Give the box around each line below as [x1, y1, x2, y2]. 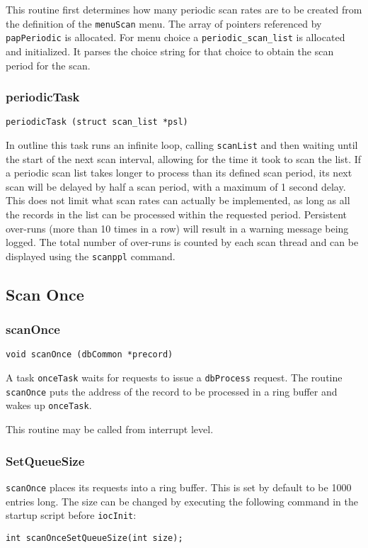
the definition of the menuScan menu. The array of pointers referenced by [6, 16, 322, 30]
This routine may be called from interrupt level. [6, 422, 214, 437]
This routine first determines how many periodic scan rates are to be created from [6, 2, 362, 16]
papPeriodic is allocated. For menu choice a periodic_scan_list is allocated [6, 30, 345, 45]
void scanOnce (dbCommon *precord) [6, 350, 173, 360]
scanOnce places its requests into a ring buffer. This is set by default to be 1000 [6, 479, 352, 494]
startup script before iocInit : [6, 508, 137, 522]
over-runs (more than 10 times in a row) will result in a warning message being [6, 220, 349, 235]
